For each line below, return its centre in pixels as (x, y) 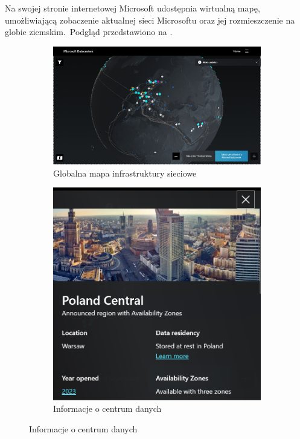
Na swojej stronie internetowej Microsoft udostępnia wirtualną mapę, (132, 8)
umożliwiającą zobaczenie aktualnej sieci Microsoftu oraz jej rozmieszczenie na (150, 20)
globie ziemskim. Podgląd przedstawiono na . (89, 32)
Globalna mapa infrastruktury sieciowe (125, 173)
